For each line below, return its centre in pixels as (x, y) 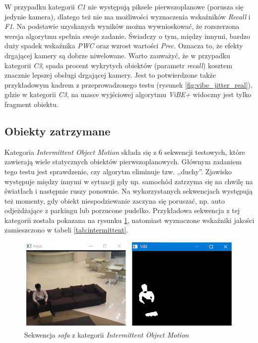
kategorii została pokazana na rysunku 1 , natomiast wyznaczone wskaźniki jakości (129, 220)
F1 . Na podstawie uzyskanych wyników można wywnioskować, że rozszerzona (122, 26)
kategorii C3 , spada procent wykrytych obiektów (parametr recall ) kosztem (119, 65)
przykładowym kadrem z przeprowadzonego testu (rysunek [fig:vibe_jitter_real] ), (129, 84)
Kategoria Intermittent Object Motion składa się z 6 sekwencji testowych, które (125, 152)
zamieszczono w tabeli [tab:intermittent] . (66, 230)
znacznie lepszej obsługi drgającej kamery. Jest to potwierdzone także (110, 75)
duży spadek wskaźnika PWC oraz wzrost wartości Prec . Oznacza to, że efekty (124, 46)
